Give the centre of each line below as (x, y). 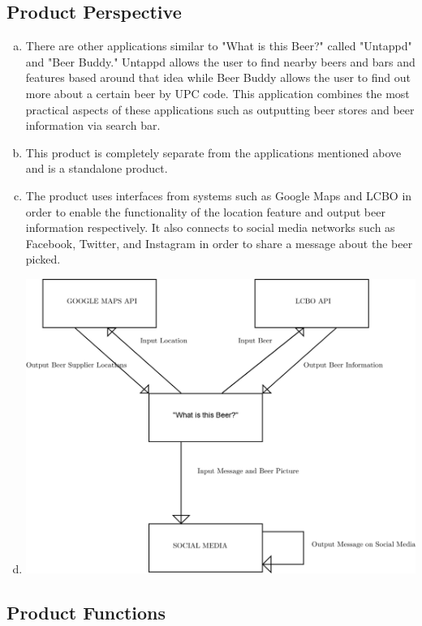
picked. (43, 259)
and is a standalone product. (97, 168)
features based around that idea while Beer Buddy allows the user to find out (218, 77)
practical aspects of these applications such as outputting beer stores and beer (220, 109)
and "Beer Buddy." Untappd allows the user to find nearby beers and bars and (220, 61)
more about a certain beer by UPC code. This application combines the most (217, 93)
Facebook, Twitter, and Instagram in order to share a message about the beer (219, 243)
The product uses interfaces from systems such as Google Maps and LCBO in (219, 195)
